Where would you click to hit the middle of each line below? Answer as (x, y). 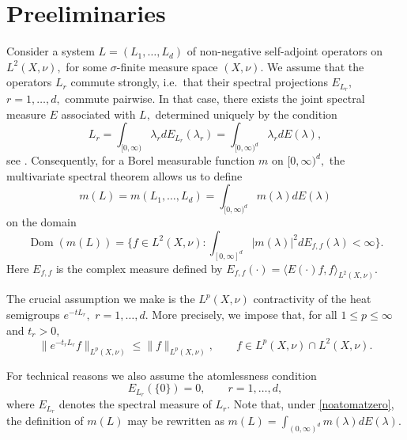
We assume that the (316, 66)
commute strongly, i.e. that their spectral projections (199, 82)
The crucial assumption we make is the (101, 299)
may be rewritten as (176, 420)
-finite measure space (167, 66)
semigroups (33, 315)
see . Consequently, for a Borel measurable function (131, 160)
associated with (98, 114)
